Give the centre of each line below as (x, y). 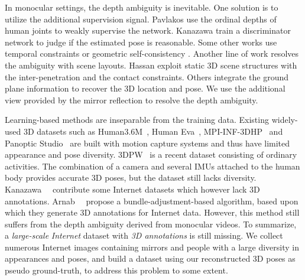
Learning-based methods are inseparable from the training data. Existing (137, 120)
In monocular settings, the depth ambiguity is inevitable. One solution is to (142, 7)
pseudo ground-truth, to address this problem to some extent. (116, 270)
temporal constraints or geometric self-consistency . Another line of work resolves (152, 53)
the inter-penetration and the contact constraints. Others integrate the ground (147, 76)
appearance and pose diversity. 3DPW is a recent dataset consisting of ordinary (151, 154)
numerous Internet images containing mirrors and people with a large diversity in (152, 247)
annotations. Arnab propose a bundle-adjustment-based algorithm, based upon (152, 201)
